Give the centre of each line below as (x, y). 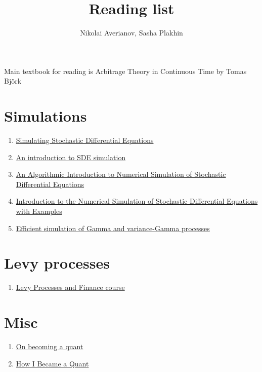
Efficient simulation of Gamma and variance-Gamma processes (113, 228)
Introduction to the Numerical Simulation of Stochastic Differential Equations (137, 201)
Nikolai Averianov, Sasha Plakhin (132, 33)
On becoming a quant (50, 346)
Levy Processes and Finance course (70, 287)
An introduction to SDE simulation (71, 157)
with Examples (39, 211)
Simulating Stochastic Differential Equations (85, 140)
